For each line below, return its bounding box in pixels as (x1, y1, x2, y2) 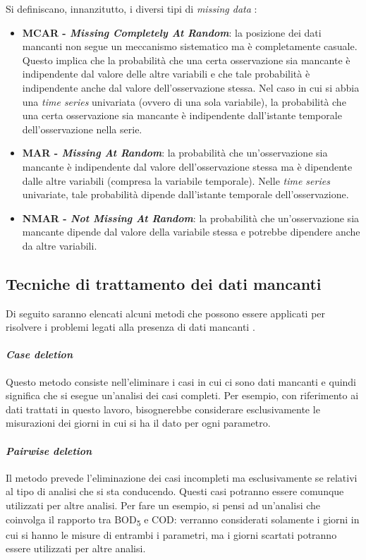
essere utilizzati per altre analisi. (6, 541, 146, 556)
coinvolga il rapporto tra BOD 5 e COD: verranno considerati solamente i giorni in (6, 511, 360, 528)
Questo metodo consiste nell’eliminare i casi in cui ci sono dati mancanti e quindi (6, 374, 357, 389)
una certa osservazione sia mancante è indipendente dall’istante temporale (22, 108, 342, 123)
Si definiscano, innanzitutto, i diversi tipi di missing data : (6, 1, 257, 16)
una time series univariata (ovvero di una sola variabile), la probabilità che (22, 94, 346, 109)
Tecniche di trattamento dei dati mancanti (6, 272, 322, 294)
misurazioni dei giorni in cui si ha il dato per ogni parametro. (6, 415, 271, 430)
